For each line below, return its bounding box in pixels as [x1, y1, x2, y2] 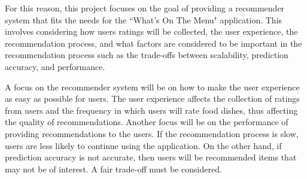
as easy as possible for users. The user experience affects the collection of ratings [5, 92, 300, 105]
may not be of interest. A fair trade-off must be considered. [5, 162, 222, 175]
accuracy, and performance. [5, 60, 105, 72]
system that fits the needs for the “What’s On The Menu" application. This [5, 13, 282, 26]
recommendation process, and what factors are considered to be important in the [5, 37, 302, 49]
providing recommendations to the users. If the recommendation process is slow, [5, 127, 299, 139]
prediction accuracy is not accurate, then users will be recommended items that [5, 151, 297, 163]
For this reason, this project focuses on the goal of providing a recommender [5, 2, 285, 14]
